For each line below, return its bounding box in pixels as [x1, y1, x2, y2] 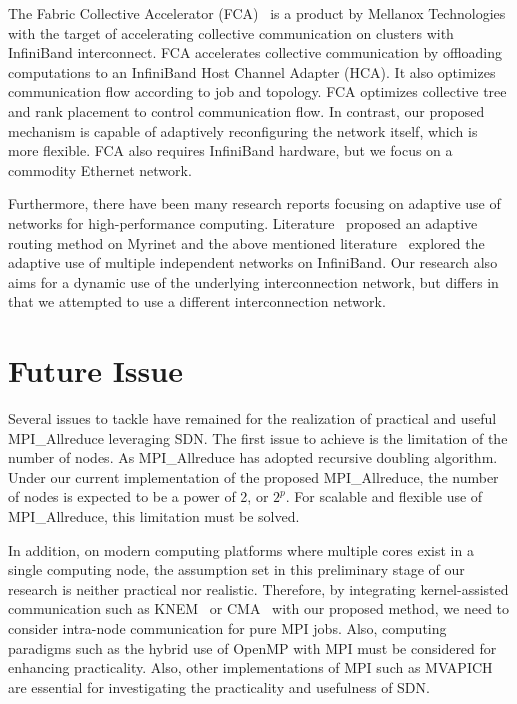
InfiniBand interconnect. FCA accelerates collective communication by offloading [8, 42, 503, 63]
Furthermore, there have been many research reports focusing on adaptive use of [8, 193, 501, 214]
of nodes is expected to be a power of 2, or [8, 486, 269, 507]
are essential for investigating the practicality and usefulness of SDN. [8, 676, 430, 697]
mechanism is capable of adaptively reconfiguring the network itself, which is [8, 120, 478, 141]
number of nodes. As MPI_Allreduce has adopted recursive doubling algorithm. [8, 447, 498, 468]
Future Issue [8, 350, 183, 391]
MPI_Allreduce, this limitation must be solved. [8, 506, 300, 526]
